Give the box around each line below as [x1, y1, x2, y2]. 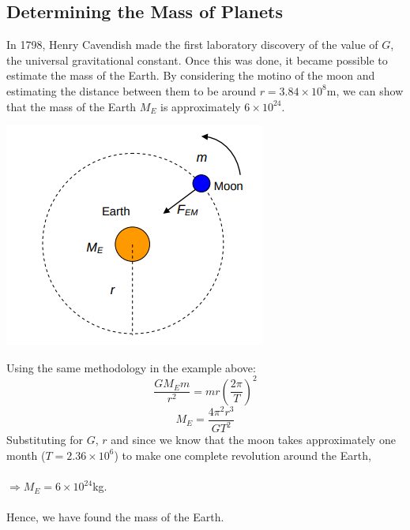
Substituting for [6, 431, 83, 448]
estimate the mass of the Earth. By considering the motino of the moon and [6, 67, 375, 84]
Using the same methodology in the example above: [6, 359, 256, 375]
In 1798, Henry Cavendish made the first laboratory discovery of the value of [6, 36, 378, 53]
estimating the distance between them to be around [6, 82, 256, 99]
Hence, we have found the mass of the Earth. [6, 509, 224, 525]
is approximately [160, 98, 241, 114]
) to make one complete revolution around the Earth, [114, 446, 371, 463]
